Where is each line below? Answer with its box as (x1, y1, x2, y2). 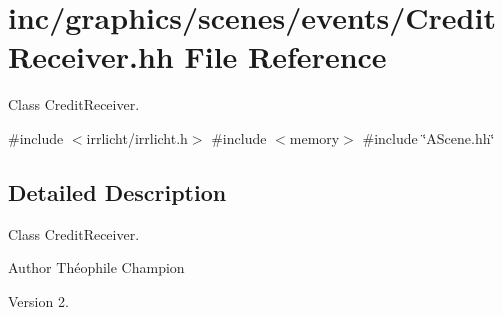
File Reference (184, 36, 387, 77)
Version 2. (8, 290, 69, 311)
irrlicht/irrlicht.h (86, 127, 188, 148)
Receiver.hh (8, 36, 174, 77)
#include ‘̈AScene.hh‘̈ (362, 127, 495, 148)
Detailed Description (8, 176, 227, 207)
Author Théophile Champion (8, 257, 185, 278)
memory (289, 127, 340, 148)
